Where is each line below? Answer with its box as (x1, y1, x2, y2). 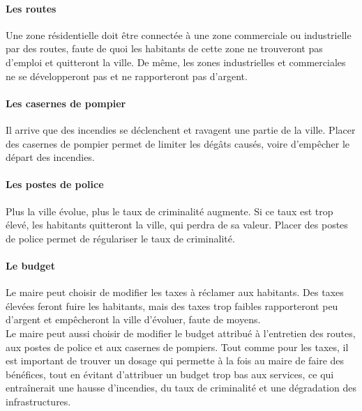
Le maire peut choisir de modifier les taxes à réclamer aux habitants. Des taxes (6, 285, 344, 300)
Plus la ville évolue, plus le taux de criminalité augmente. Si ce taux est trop (6, 203, 333, 218)
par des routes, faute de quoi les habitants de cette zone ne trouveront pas (6, 41, 323, 56)
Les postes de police (6, 177, 104, 192)
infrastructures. (6, 394, 71, 408)
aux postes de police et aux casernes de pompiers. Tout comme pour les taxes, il (6, 339, 349, 354)
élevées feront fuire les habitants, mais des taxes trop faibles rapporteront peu (6, 298, 338, 313)
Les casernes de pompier (6, 95, 126, 110)
